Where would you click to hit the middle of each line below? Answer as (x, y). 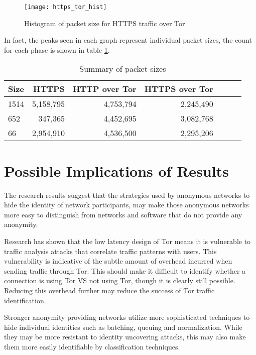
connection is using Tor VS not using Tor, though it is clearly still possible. (120, 280)
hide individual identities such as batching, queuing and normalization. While (123, 327)
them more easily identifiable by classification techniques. (92, 346)
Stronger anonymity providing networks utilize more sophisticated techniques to (127, 317)
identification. (25, 300)
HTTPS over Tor (179, 89)
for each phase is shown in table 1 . (57, 49)
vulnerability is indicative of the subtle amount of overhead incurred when (118, 261)
